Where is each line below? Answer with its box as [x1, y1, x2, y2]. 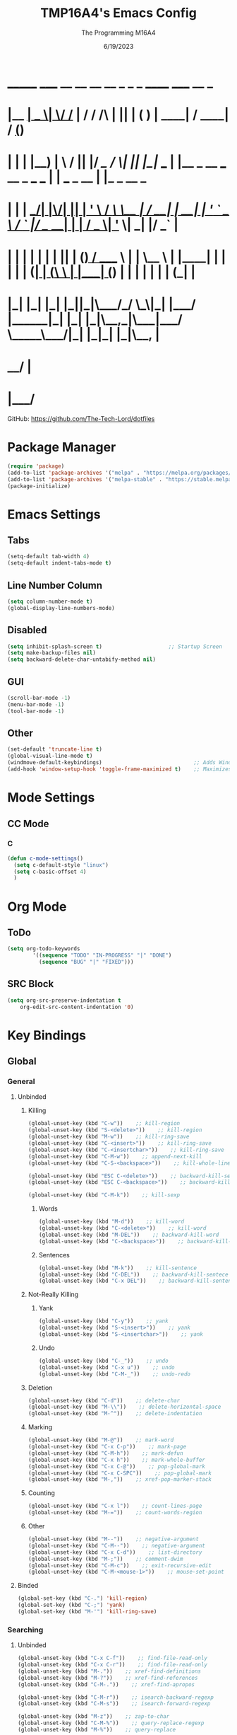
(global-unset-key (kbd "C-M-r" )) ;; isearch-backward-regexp [17, 1693, 214, 1701]
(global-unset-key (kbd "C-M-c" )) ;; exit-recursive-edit [28, 1562, 212, 1569]
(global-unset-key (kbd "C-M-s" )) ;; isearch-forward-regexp [17, 1700, 211, 1707]
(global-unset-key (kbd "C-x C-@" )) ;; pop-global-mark [28, 1463, 206, 1470]
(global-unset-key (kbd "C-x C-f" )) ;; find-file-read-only [17, 1654, 208, 1662]
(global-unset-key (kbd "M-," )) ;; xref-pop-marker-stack [28, 1476, 212, 1483]
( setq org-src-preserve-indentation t [7, 996, 121, 1004]
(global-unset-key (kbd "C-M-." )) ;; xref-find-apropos [17, 1681, 195, 1688]
